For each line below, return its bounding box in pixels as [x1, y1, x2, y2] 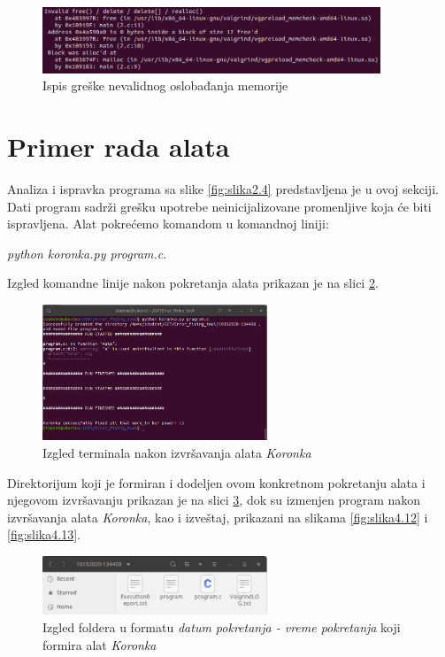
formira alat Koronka [42, 635, 157, 653]
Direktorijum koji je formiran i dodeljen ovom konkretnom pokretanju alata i [7, 473, 426, 491]
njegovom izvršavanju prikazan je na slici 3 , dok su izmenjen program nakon [7, 491, 421, 509]
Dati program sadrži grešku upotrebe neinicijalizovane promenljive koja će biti [7, 197, 432, 215]
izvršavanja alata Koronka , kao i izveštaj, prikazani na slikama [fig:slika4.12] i [7, 507, 428, 526]
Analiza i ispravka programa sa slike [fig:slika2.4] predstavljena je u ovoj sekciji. [7, 179, 439, 197]
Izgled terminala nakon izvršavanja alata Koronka [42, 444, 311, 462]
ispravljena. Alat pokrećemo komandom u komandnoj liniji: [7, 214, 329, 233]
